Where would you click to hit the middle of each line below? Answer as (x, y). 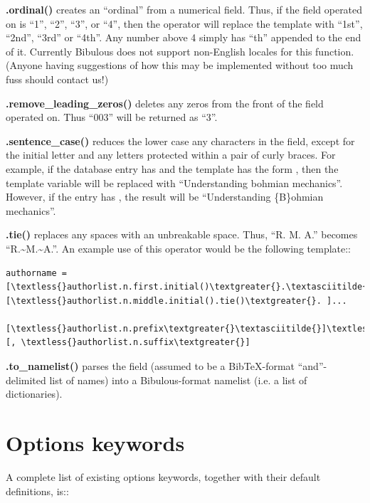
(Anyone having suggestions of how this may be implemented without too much (180, 65)
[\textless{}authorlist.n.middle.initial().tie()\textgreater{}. (164, 301)
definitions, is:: (37, 491)
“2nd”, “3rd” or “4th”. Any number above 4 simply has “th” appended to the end (184, 37)
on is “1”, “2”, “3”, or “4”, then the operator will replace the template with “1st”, (184, 23)
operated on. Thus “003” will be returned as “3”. (112, 117)
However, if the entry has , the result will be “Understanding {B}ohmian (165, 197)
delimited (26, 380)
